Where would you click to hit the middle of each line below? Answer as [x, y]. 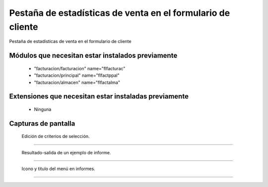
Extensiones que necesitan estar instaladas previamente [99, 96]
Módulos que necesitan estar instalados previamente [93, 56]
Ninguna [43, 109]
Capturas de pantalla [42, 123]
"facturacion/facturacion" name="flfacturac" [80, 68]
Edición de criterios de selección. [56, 137]
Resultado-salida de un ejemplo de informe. [66, 152]
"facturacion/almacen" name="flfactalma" [77, 82]
